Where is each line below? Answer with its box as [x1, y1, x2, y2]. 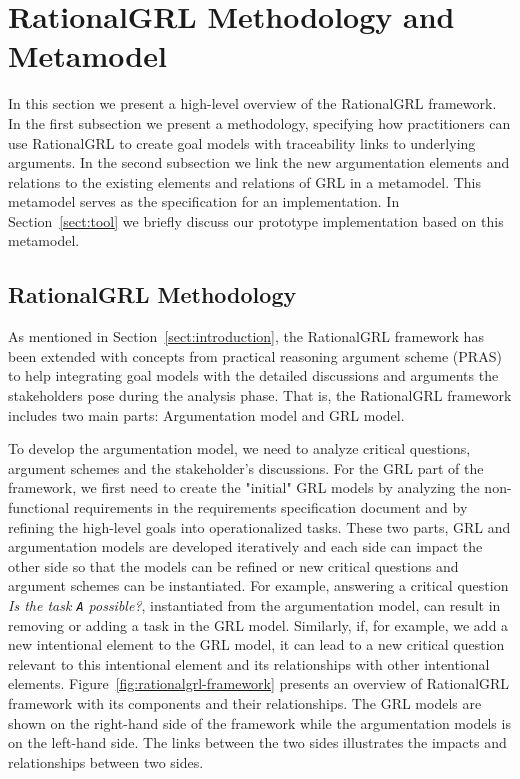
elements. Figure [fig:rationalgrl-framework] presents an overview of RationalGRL [8, 673, 510, 694]
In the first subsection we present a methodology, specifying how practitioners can [8, 112, 511, 133]
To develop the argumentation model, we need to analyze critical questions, [8, 438, 471, 459]
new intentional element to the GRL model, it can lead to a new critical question [8, 634, 505, 655]
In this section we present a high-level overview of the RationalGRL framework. [8, 93, 497, 114]
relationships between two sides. [8, 751, 204, 772]
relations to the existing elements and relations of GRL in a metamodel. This [8, 171, 482, 192]
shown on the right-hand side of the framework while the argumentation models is [8, 712, 511, 733]
